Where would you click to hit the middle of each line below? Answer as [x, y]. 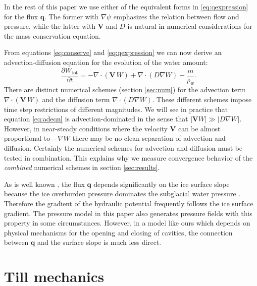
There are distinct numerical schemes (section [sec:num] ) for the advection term [125, 89]
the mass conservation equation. [52, 35]
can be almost [199, 128]
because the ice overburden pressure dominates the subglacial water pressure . [122, 194]
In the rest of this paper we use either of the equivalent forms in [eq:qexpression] [126, 6]
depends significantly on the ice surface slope [161, 184]
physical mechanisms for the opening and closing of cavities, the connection [118, 232]
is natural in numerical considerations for [190, 26]
